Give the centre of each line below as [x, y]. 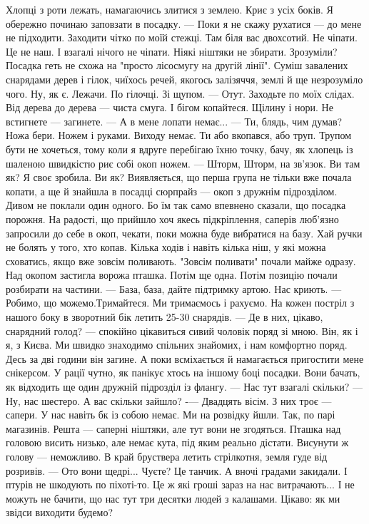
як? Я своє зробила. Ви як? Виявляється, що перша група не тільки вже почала [179, 177]
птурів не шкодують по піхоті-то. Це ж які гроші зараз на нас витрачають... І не [180, 484]
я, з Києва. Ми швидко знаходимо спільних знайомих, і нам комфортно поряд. [177, 345]
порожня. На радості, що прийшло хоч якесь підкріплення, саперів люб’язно [172, 219]
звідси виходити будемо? [60, 512]
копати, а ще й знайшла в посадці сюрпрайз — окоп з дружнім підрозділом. [172, 191]
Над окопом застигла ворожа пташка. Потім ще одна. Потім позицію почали [172, 275]
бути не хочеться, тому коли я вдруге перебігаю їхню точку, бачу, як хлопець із [180, 149]
